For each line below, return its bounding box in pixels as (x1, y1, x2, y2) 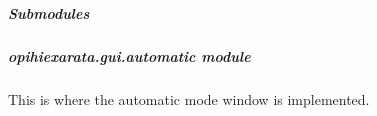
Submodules (8, 2, 90, 23)
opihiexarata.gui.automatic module (8, 45, 251, 66)
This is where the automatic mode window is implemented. (8, 88, 370, 109)
